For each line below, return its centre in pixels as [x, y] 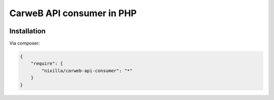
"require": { [47, 64]
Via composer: [25, 43]
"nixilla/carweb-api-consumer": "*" [87, 70]
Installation [27, 31]
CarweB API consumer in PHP [73, 13]
